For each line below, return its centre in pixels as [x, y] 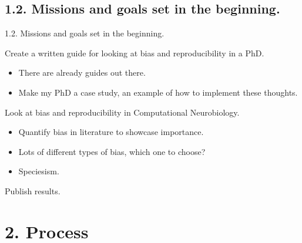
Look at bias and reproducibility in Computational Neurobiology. [122, 112]
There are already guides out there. [82, 72]
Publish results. [33, 190]
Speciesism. [39, 171]
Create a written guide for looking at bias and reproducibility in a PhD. [135, 53]
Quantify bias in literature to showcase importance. [111, 132]
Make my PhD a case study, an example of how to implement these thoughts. [158, 92]
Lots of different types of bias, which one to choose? [112, 151]
